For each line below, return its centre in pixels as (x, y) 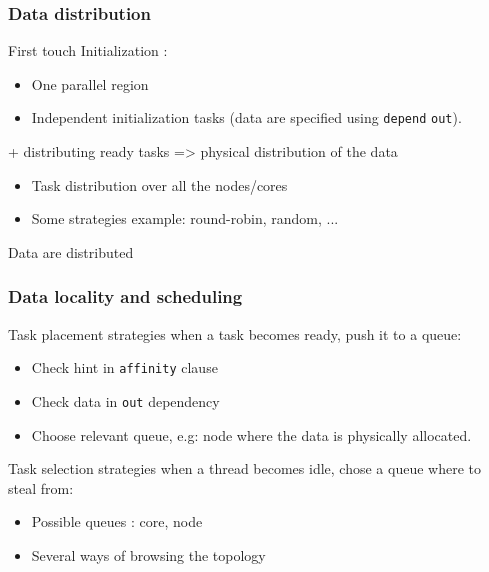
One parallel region (90, 83)
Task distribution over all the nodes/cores (159, 184)
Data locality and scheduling (125, 296)
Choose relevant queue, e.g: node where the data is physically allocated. (251, 434)
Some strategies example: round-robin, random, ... (185, 218)
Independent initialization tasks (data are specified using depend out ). (246, 117)
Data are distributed (71, 251)
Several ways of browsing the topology (148, 554)
